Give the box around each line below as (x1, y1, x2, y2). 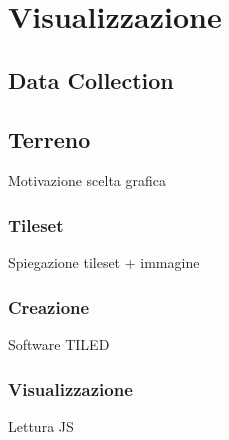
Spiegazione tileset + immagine (8, 252, 200, 273)
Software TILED (8, 333, 110, 354)
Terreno (8, 123, 91, 154)
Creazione (8, 294, 90, 319)
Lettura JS (8, 415, 74, 436)
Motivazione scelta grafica (8, 170, 166, 191)
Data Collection (8, 64, 174, 95)
